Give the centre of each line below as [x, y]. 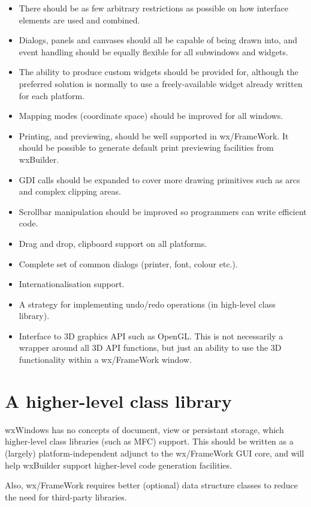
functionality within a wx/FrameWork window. [105, 360]
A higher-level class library [118, 400]
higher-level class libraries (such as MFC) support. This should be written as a [149, 441]
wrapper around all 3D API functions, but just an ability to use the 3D [150, 348]
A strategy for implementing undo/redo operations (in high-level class [147, 304]
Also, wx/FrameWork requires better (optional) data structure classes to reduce [152, 485]
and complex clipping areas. [70, 191]
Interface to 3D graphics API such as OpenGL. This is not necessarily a [151, 335]
